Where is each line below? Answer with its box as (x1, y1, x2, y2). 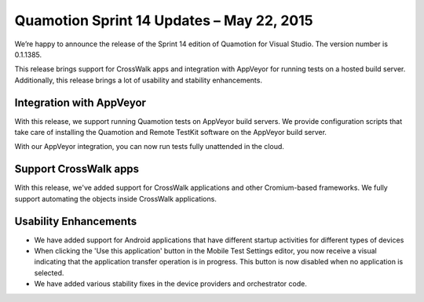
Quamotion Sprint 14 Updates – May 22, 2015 (14, 12, 313, 29)
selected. (34, 267, 64, 278)
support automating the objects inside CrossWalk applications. (14, 194, 217, 203)
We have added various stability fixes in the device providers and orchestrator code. (34, 279, 308, 289)
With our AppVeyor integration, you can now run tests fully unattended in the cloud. (14, 142, 284, 151)
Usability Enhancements (14, 214, 137, 227)
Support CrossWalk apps (14, 162, 140, 176)
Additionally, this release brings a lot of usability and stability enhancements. (14, 75, 263, 85)
